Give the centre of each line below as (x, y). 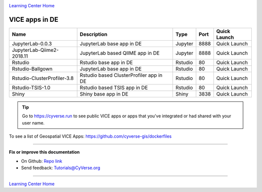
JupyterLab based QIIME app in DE (120, 53)
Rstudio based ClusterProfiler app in (121, 75)
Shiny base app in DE (104, 94)
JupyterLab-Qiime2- (35, 50)
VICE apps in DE (33, 19)
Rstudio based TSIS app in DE (114, 87)
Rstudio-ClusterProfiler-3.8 (43, 78)
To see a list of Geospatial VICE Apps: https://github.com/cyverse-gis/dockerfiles (90, 136)
